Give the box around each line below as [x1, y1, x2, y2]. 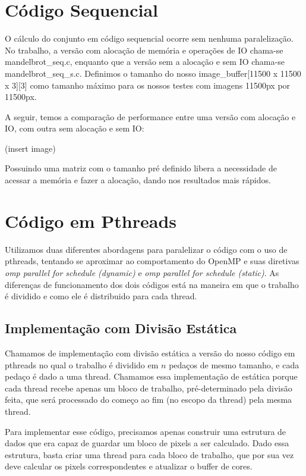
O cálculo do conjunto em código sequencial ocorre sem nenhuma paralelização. [5, 32, 294, 45]
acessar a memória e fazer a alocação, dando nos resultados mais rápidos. [5, 174, 271, 186]
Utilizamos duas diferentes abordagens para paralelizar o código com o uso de [5, 243, 288, 255]
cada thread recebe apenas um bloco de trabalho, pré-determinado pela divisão [5, 381, 292, 394]
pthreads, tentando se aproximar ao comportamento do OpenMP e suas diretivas [5, 255, 299, 267]
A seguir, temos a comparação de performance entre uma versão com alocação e [5, 110, 296, 123]
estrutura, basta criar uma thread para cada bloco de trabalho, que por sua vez [5, 448, 294, 461]
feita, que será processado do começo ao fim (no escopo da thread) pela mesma [5, 393, 292, 406]
